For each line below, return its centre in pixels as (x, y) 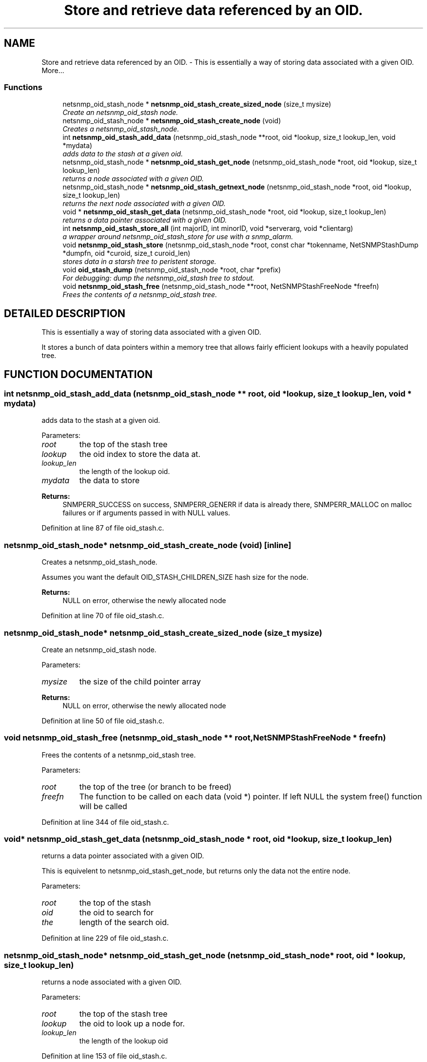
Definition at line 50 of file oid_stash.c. (103, 721)
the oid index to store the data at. (140, 454)
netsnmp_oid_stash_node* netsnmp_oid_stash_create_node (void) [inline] (148, 545)
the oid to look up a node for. (132, 1024)
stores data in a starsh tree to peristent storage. (139, 262)
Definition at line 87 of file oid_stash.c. (103, 528)
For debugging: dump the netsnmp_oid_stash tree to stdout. (158, 278)
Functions (23, 87)
